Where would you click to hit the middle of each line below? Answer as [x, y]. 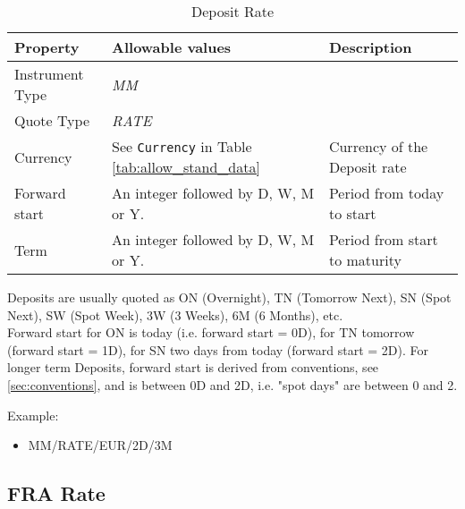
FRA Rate [56, 493]
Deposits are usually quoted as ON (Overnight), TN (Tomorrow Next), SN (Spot [229, 297]
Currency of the [378, 146]
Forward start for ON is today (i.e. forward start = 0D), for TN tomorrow [211, 332]
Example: [33, 415]
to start [352, 213]
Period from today [386, 193]
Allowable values [172, 47]
